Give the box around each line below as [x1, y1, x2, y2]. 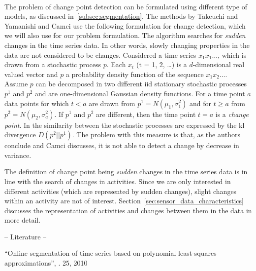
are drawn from [89, 98, 135, 108]
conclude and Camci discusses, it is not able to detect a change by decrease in [4, 140, 239, 151]
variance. [4, 150, 32, 160]
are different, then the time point [96, 109, 196, 119]
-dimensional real [192, 59, 245, 70]
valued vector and [4, 69, 58, 79]
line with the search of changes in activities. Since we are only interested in [4, 176, 231, 186]
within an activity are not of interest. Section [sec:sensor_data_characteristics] [4, 195, 244, 206]
